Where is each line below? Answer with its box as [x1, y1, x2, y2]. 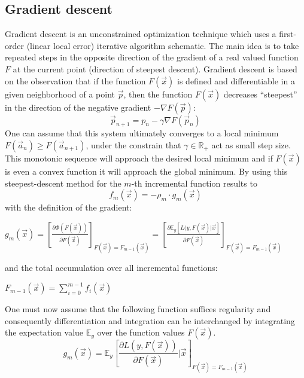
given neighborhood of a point [5, 87, 115, 100]
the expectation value [5, 326, 84, 339]
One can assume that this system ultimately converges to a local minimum [5, 127, 279, 139]
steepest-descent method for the [5, 176, 121, 189]
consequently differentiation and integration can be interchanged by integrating [5, 314, 295, 327]
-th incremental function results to [131, 176, 257, 189]
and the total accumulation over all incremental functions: [5, 261, 218, 273]
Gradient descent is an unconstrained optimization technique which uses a [5, 28, 276, 40]
